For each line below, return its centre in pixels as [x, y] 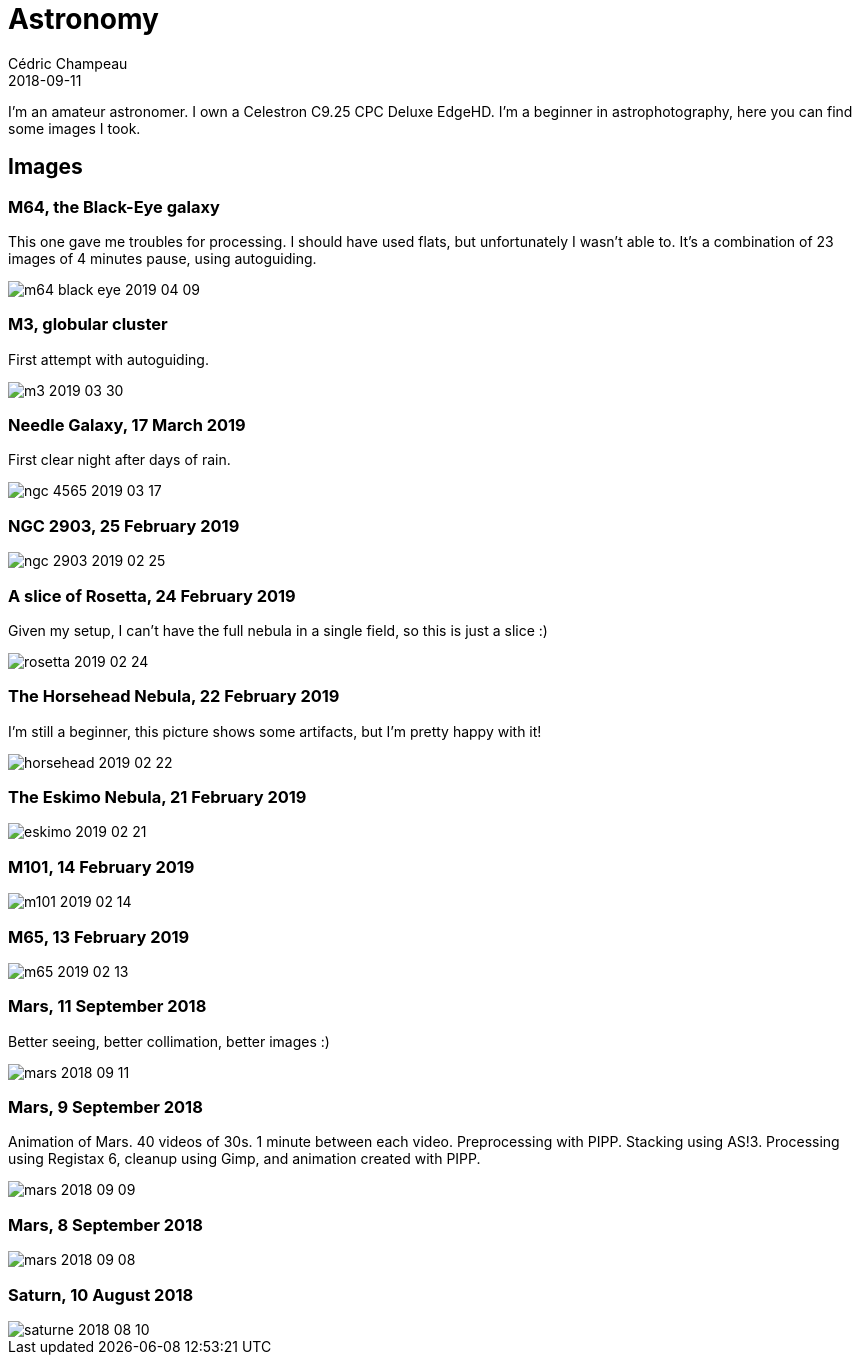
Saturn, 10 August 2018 [101, 1294]
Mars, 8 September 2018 [105, 1224]
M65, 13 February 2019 [99, 936]
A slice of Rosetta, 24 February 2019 [152, 595]
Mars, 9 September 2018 [105, 1107]
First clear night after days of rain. [119, 460]
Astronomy [83, 19]
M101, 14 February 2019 [101, 866]
